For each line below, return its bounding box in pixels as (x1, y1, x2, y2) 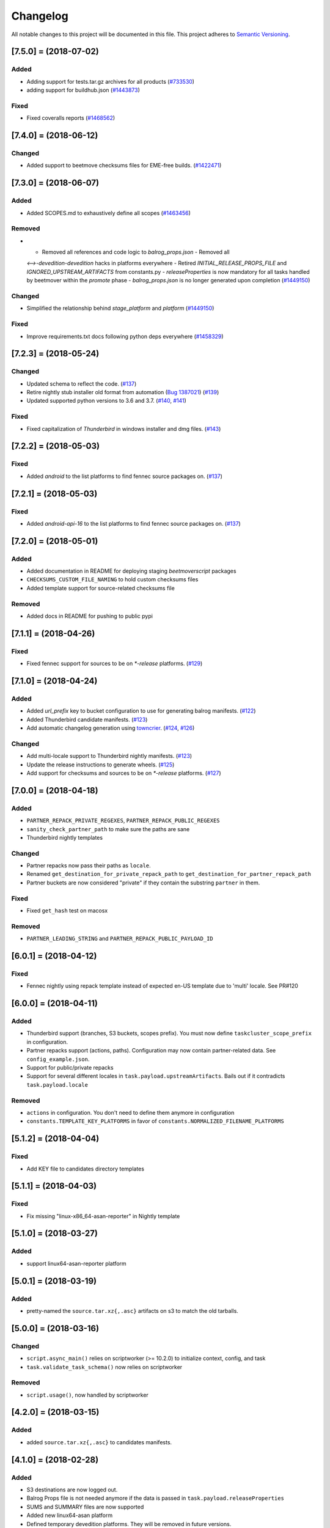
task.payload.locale (26, 1081, 89, 1088)
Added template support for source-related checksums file (26, 584, 175, 592)
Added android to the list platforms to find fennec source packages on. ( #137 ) (26, 472, 223, 480)
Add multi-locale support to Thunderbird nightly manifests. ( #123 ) (26, 752, 193, 760)
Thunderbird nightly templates (26, 834, 103, 841)
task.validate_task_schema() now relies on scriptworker (26, 1363, 183, 1370)
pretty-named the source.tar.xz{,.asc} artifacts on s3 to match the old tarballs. (26, 1307, 238, 1314)
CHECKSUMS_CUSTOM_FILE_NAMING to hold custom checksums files (26, 576, 199, 583)
